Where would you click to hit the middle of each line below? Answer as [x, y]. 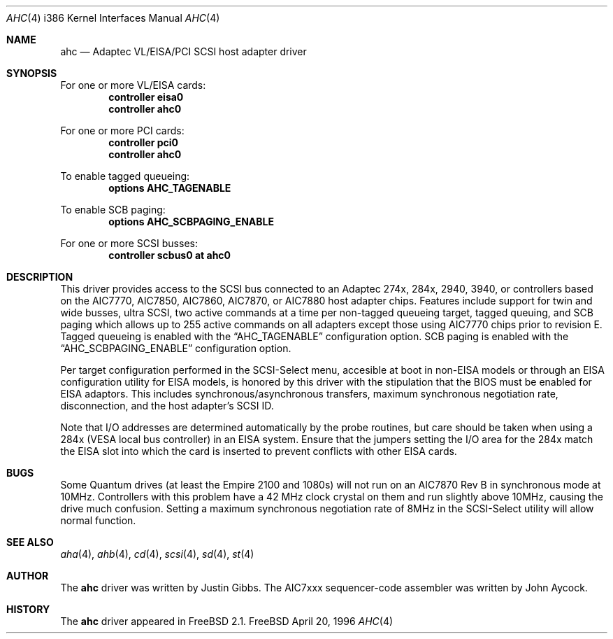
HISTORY [28, 609]
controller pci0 [144, 142]
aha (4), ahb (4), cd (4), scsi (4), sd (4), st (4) [157, 554]
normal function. [98, 520]
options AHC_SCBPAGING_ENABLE [191, 222]
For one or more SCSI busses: [129, 243]
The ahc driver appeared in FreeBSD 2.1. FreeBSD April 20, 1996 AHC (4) [227, 621]
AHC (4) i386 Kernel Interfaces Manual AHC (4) [113, 18]
